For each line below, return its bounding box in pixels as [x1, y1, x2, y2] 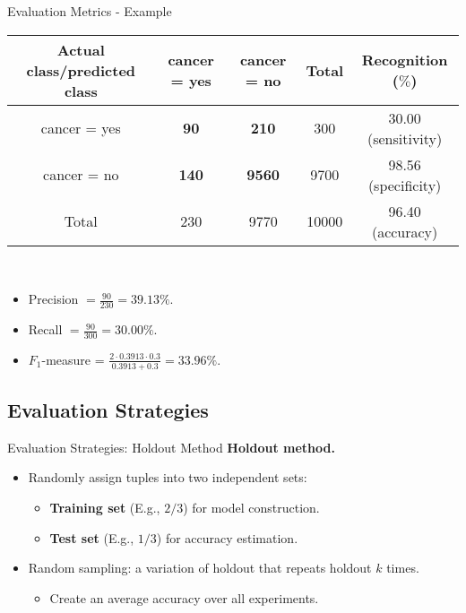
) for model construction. [183, 498, 320, 517]
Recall [28, 320, 63, 339]
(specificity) [367, 174, 442, 195]
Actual [56, 39, 105, 60]
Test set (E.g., [49, 528, 134, 547]
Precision [28, 289, 79, 308]
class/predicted [26, 59, 136, 81]
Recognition [361, 49, 448, 71]
